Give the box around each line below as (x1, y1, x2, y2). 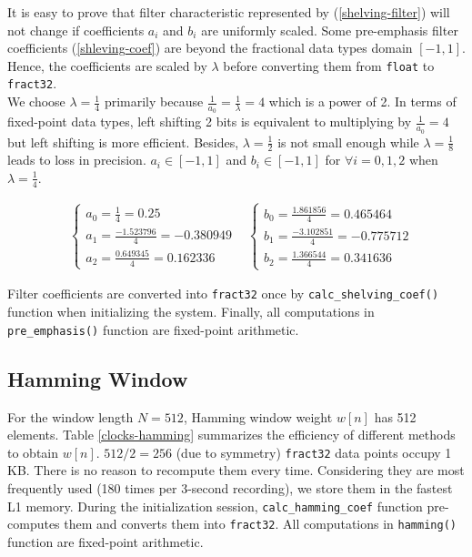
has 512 (374, 407, 417, 426)
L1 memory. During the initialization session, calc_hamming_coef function (7, 496, 423, 515)
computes (7, 514, 60, 533)
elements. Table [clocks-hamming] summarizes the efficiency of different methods (7, 425, 456, 444)
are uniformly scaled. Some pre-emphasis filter (201, 20, 458, 39)
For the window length (7, 407, 134, 426)
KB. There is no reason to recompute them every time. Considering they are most (7, 461, 465, 480)
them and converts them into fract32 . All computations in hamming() (64, 514, 457, 533)
